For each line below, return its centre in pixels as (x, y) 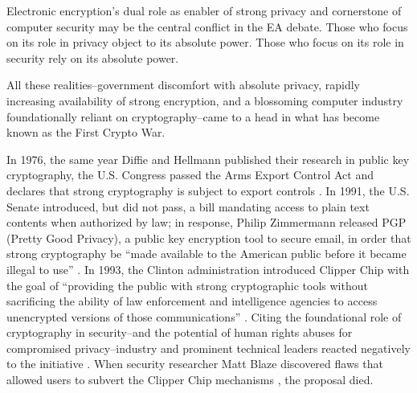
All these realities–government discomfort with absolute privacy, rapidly (183, 85)
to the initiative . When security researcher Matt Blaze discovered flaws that (195, 364)
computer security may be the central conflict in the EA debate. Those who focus (207, 26)
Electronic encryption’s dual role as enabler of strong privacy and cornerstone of (204, 10)
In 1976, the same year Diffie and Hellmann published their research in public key (208, 159)
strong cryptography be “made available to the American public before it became (206, 254)
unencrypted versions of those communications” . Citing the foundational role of (204, 316)
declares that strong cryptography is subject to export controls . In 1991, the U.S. (208, 190)
